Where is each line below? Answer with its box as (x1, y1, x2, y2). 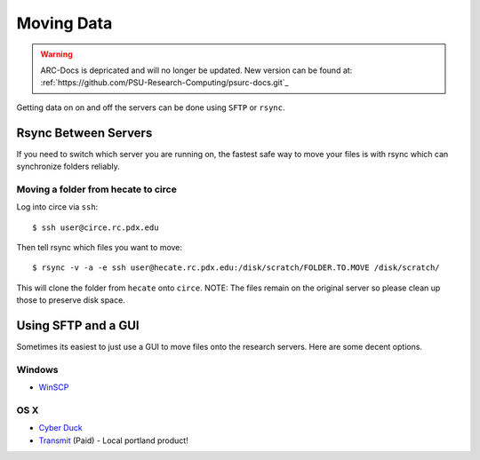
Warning (40, 49, 73, 59)
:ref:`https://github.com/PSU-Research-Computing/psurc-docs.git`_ (40, 77, 289, 88)
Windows (16, 363, 59, 376)
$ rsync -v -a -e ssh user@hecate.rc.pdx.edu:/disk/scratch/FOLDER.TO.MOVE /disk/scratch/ (32, 263, 440, 273)
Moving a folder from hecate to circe (16, 183, 177, 195)
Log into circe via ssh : (16, 202, 99, 212)
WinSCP (38, 382, 69, 393)
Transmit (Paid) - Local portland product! (38, 435, 188, 446)
